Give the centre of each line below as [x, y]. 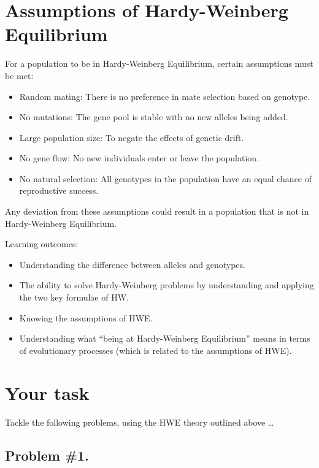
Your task [47, 392]
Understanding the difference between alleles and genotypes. [132, 264]
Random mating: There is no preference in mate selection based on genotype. [165, 96]
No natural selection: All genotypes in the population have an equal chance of [166, 178]
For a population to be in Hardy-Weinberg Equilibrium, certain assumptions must [159, 63]
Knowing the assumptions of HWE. [86, 317]
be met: [19, 75]
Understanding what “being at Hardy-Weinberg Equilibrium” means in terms [165, 338]
